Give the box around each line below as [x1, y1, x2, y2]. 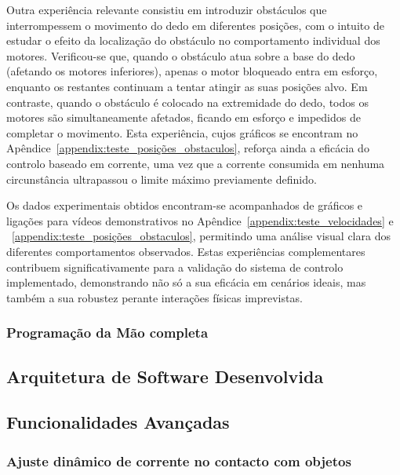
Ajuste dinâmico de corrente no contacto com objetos [6, 451, 351, 470]
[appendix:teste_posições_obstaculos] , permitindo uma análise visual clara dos [12, 228, 391, 244]
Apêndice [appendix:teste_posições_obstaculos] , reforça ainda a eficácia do [6, 140, 369, 156]
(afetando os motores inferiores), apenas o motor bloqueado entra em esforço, [6, 63, 378, 79]
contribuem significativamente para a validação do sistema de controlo [6, 258, 344, 275]
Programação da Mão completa [6, 323, 209, 342]
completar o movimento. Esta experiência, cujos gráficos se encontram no [6, 124, 358, 141]
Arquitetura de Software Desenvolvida [6, 364, 324, 388]
